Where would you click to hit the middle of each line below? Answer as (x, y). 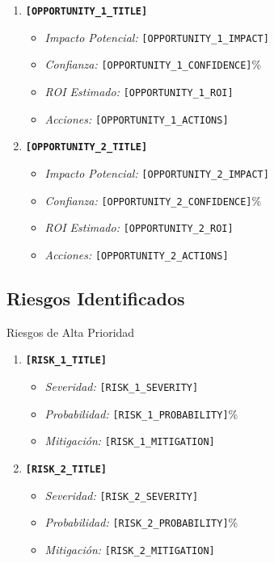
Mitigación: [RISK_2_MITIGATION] (130, 549)
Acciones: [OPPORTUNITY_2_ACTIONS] (137, 254)
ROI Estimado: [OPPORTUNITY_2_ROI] (139, 227)
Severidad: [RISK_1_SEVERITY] (122, 387)
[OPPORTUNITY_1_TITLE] (86, 11)
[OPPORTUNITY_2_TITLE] (86, 147)
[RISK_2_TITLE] (66, 469)
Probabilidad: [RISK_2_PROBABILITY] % (141, 522)
